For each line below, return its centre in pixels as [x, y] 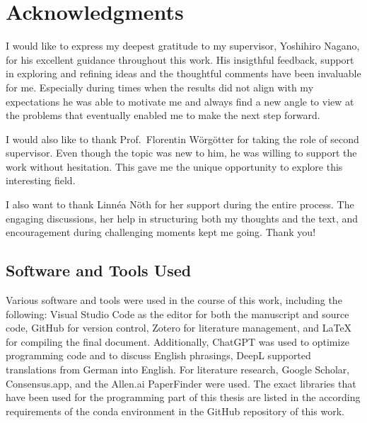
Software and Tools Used [99, 270]
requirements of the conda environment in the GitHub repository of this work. [175, 411]
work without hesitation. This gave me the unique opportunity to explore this [174, 166]
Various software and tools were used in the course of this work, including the [174, 300]
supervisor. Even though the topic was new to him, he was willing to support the [181, 153]
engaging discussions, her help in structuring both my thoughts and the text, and [182, 218]
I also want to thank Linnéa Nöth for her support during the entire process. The [180, 204]
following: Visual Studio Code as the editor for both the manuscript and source [177, 314]
